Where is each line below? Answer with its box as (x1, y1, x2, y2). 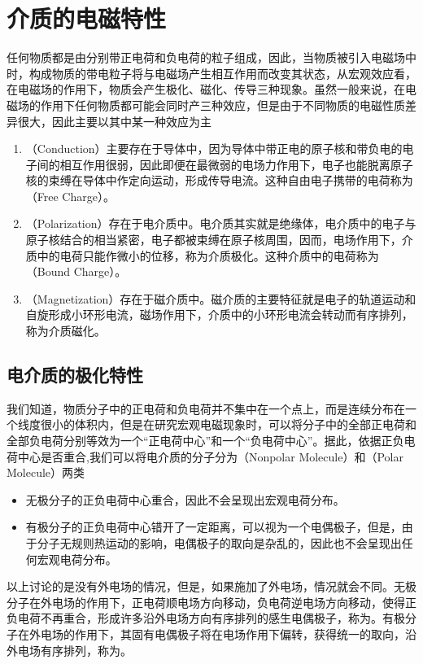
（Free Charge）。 (25, 187, 115, 204)
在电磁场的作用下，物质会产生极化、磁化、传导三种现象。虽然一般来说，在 (7, 81, 405, 98)
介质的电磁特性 (7, 2, 167, 35)
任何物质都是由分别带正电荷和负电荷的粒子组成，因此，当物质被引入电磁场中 (7, 49, 416, 66)
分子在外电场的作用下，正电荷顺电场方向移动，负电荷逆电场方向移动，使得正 (7, 593, 416, 610)
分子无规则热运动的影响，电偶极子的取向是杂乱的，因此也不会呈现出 (37, 534, 402, 551)
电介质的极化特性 (7, 362, 143, 387)
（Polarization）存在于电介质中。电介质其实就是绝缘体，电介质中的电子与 (25, 215, 416, 232)
